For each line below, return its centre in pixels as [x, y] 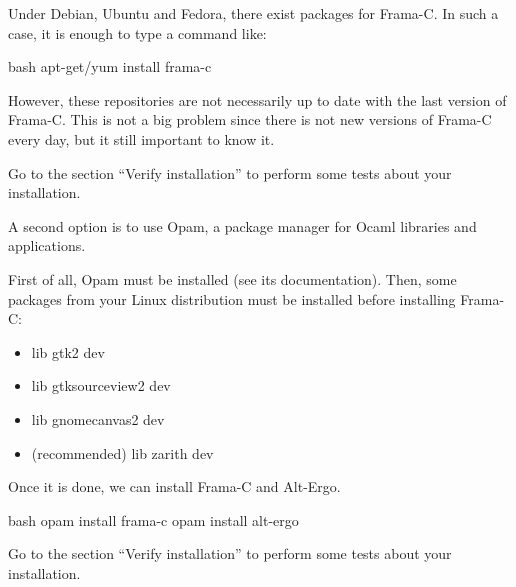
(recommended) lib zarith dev [122, 452]
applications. [47, 245]
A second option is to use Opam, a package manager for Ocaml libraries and [242, 225]
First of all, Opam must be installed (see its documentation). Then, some [232, 278]
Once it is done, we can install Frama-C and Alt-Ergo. [174, 486]
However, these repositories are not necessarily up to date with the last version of [257, 99]
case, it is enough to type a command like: [137, 32]
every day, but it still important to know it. [141, 138]
